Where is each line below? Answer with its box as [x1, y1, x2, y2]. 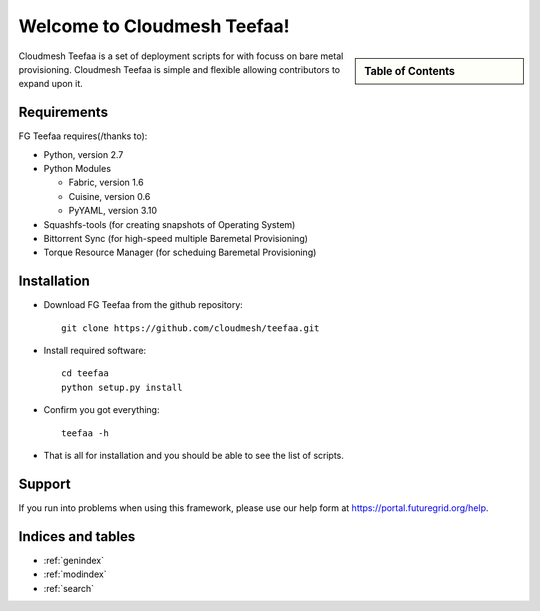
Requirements [18, 104, 109, 121]
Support [18, 475, 71, 492]
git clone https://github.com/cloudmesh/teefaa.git [61, 322, 320, 334]
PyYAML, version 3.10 [68, 205, 158, 217]
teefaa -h [61, 427, 109, 439]
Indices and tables [18, 528, 136, 545]
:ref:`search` [43, 582, 95, 594]
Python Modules [43, 163, 112, 175]
